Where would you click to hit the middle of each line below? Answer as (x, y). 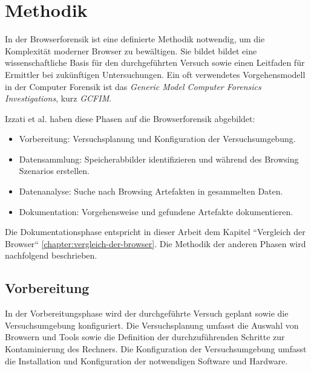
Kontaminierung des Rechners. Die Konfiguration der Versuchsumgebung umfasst (156, 349)
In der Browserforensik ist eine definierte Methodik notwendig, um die (135, 39)
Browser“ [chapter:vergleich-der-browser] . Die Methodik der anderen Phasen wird (155, 243)
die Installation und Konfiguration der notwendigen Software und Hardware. (146, 360)
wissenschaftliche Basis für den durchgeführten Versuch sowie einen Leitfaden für (155, 63)
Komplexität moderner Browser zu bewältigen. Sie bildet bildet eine (131, 50)
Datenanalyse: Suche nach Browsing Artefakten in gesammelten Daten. (151, 191)
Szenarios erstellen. (54, 171)
